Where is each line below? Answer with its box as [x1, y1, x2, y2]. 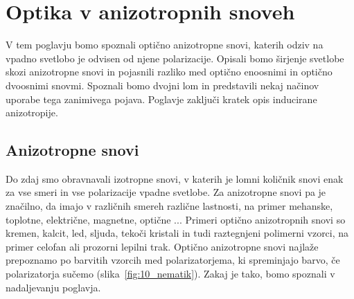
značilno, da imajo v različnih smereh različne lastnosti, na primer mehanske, [6, 199, 333, 213]
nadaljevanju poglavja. [6, 280, 101, 294]
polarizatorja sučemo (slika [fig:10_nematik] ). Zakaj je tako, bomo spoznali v [6, 266, 335, 281]
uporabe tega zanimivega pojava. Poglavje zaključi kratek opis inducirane [6, 91, 317, 106]
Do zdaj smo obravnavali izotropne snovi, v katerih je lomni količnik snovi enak [6, 171, 344, 185]
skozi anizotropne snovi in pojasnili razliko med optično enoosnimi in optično [6, 64, 333, 79]
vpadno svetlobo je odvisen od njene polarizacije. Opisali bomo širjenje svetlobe [6, 51, 344, 65]
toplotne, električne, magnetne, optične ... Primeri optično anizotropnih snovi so [6, 212, 346, 226]
